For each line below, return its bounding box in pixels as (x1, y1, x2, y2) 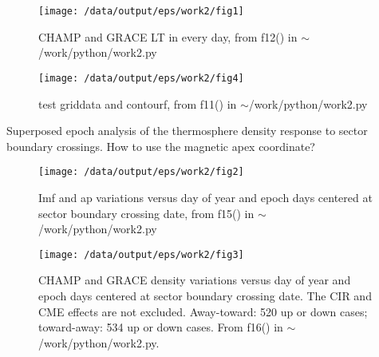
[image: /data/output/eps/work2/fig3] (38, 248, 244, 260)
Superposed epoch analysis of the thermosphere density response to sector (6, 122, 368, 139)
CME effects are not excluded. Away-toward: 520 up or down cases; (38, 303, 368, 319)
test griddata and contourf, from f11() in (38, 95, 237, 112)
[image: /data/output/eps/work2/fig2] (38, 166, 244, 178)
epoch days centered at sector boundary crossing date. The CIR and (38, 287, 372, 303)
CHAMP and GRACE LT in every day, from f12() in (38, 28, 298, 45)
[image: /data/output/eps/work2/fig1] (38, 6, 244, 17)
